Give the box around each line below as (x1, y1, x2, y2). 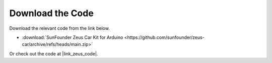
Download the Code (9, 8, 94, 19)
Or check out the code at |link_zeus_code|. (9, 50, 98, 56)
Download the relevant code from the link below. (9, 25, 110, 31)
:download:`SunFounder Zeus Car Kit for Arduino (22, 34, 123, 40)
